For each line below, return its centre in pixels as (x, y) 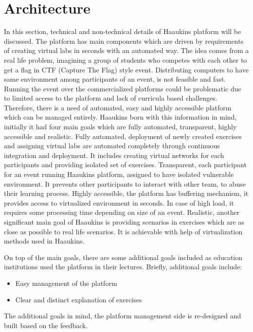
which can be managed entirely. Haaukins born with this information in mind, (120, 117)
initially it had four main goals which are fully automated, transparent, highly (120, 127)
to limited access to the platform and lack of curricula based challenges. (111, 98)
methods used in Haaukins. (44, 241)
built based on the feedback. (46, 325)
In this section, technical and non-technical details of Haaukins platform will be (123, 31)
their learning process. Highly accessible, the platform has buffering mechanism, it (126, 193)
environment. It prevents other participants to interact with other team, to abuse (125, 183)
